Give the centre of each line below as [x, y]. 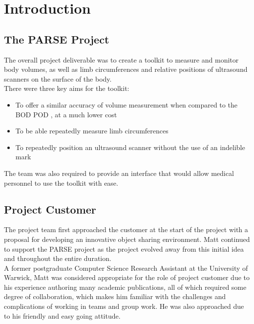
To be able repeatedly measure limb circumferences [92, 131]
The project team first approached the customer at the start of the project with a [126, 229]
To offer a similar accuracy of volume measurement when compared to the [126, 104]
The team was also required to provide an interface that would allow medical [119, 173]
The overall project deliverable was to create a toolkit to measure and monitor [121, 59]
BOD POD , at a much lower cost [66, 114]
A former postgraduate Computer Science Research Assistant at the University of [126, 268]
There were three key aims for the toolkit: [67, 88]
